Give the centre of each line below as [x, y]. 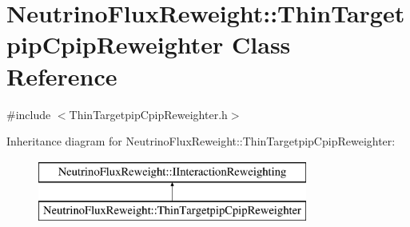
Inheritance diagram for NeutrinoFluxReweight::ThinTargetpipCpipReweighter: [201, 141]
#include [29, 114]
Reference [62, 76]
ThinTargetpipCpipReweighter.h [148, 114]
